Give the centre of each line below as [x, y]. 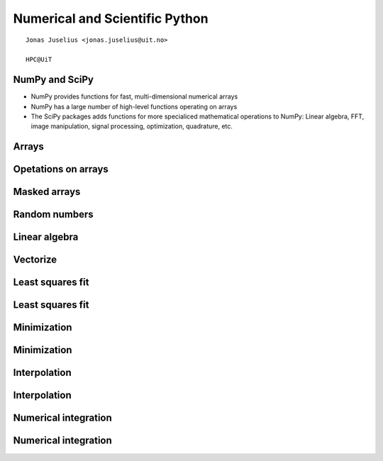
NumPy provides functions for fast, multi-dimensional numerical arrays [134, 96]
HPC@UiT [39, 60]
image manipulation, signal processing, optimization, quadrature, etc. [132, 126]
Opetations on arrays [61, 169]
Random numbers [53, 215]
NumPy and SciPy [53, 80]
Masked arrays [47, 192]
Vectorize [35, 260]
